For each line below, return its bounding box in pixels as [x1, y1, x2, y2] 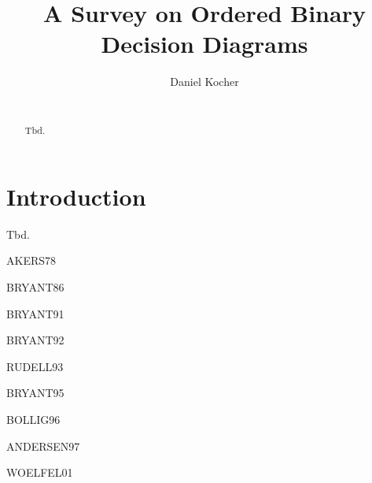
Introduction [6, 180, 146, 212]
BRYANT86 [6, 279, 64, 295]
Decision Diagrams [101, 28, 308, 60]
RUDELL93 [6, 358, 64, 374]
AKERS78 [6, 252, 57, 269]
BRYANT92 [6, 332, 64, 348]
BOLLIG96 [6, 411, 61, 428]
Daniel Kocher [170, 73, 239, 90]
